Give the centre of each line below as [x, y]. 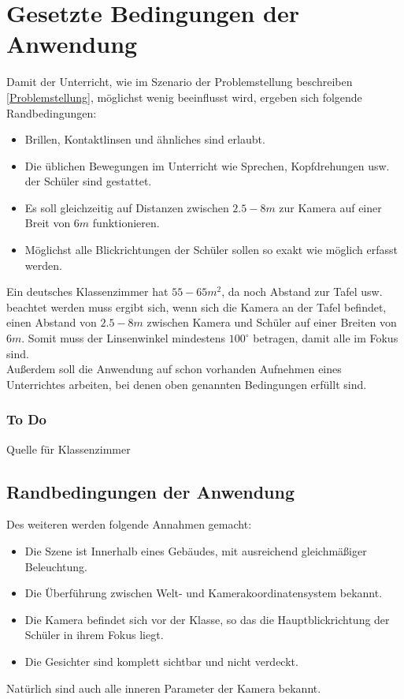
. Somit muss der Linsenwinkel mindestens [124, 338]
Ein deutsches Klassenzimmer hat [87, 292]
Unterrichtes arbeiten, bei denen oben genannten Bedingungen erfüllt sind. [187, 384]
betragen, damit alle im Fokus [326, 338]
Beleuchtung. [56, 566]
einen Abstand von [52, 322]
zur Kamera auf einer [330, 207]
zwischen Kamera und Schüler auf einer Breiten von [272, 322]
